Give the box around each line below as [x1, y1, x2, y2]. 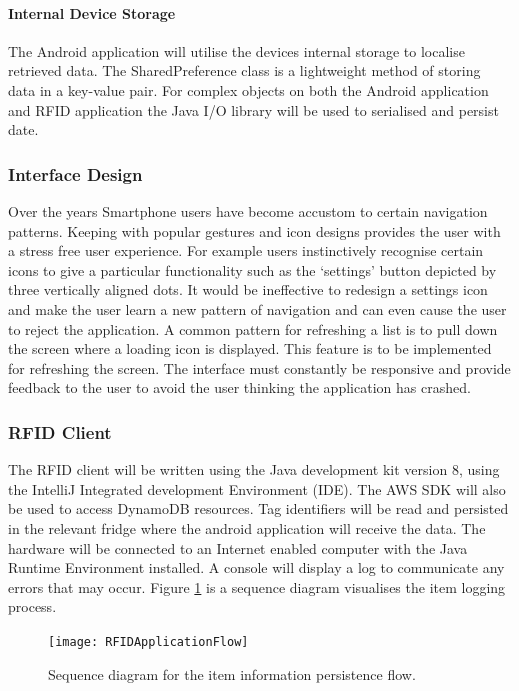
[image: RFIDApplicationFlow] [48, 634, 249, 649]
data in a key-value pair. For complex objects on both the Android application [8, 79, 489, 100]
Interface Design [8, 161, 143, 186]
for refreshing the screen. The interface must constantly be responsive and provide [8, 357, 511, 378]
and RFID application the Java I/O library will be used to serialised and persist [8, 99, 499, 120]
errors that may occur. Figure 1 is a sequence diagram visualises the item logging [8, 576, 506, 597]
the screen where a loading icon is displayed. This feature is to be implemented [8, 338, 492, 359]
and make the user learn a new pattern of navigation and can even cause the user [8, 298, 507, 319]
